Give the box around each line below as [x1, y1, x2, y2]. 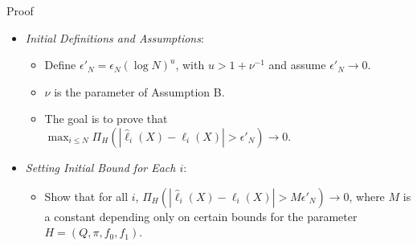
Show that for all [44, 187, 129, 204]
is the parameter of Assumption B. [54, 83, 225, 100]
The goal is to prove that [44, 110, 168, 127]
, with [175, 56, 205, 73]
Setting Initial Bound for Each [25, 158, 176, 175]
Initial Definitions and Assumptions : [25, 29, 204, 46]
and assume [268, 56, 326, 73]
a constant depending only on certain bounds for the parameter [44, 207, 358, 224]
